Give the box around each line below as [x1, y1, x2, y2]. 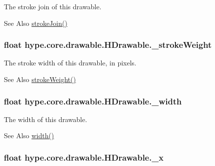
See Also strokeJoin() [4, 18, 67, 28]
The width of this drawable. [4, 114, 87, 124]
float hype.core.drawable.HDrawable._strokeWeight [4, 39, 212, 51]
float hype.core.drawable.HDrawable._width [4, 95, 182, 107]
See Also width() [4, 130, 54, 141]
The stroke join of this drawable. [4, 1, 102, 11]
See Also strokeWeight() [4, 74, 76, 84]
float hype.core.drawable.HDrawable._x [4, 151, 164, 163]
